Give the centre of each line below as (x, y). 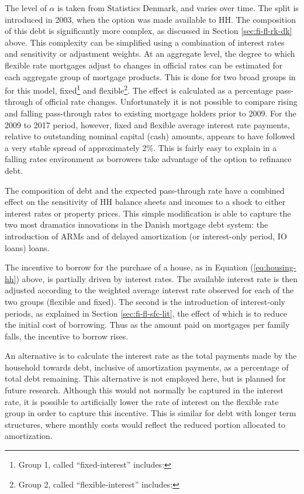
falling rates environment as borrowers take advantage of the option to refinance (148, 159)
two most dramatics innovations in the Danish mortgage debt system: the (137, 224)
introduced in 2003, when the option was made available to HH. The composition (150, 19)
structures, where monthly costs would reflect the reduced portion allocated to (145, 424)
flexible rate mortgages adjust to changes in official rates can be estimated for (144, 65)
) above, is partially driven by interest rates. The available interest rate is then (157, 278)
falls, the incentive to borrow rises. (67, 336)
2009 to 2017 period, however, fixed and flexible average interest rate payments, (147, 124)
